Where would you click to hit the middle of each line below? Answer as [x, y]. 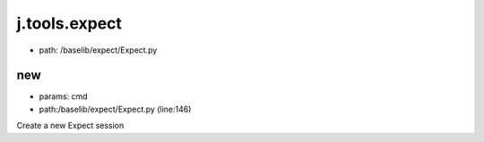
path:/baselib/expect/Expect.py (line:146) [115, 109]
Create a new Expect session [70, 126]
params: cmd [64, 96]
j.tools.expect [69, 23]
